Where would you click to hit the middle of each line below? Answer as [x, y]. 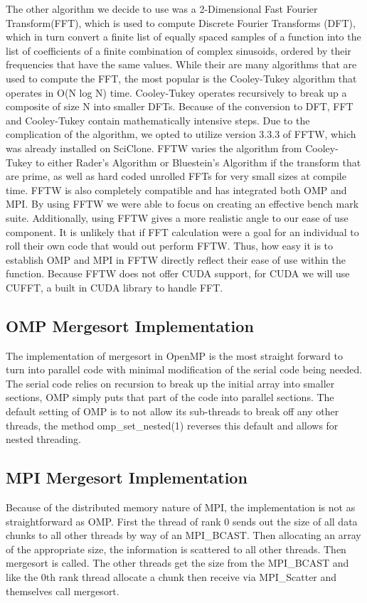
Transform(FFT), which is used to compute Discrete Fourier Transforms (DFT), [181, 22]
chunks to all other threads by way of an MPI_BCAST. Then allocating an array [183, 535]
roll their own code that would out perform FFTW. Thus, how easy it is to [170, 246]
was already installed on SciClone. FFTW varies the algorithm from [154, 148]
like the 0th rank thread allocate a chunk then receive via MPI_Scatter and [171, 577]
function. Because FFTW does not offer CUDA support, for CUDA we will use [178, 273]
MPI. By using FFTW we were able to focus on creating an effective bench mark [182, 204]
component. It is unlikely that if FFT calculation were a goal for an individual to [182, 231]
